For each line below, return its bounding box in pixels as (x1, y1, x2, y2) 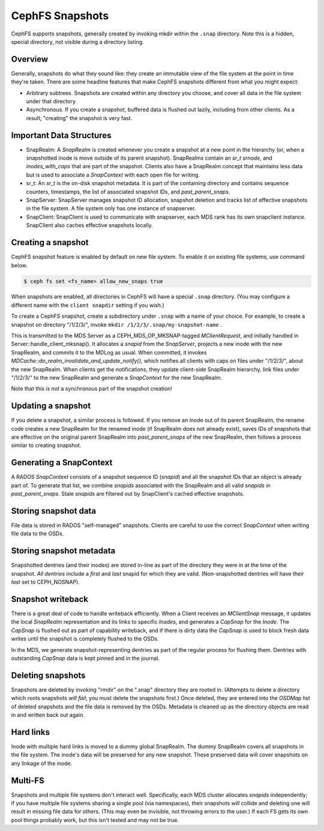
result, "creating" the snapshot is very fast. (26, 114, 133, 121)
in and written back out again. (11, 711, 85, 719)
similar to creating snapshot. (11, 442, 82, 449)
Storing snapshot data (11, 505, 96, 516)
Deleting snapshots (11, 670, 86, 680)
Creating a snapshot (11, 237, 89, 248)
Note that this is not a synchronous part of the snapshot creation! (11, 385, 173, 392)
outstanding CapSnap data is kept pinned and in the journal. (11, 655, 160, 662)
